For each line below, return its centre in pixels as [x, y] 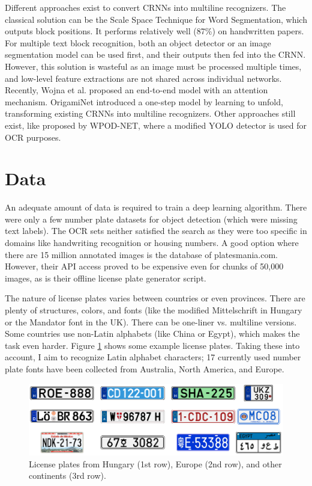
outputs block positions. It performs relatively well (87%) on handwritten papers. [154, 31]
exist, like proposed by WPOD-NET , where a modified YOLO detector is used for [156, 125]
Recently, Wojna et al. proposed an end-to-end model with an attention [136, 90]
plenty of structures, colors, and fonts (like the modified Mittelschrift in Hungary [154, 310]
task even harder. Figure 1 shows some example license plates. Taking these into [152, 345]
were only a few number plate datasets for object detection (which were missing [151, 219]
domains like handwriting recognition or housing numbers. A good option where [152, 243]
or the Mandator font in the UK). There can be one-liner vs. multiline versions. [151, 321]
